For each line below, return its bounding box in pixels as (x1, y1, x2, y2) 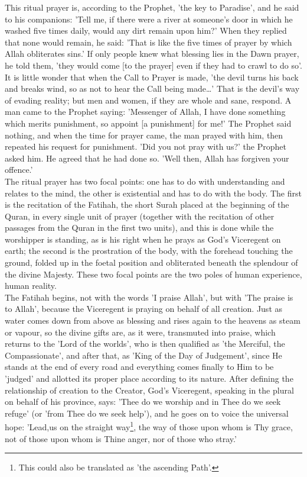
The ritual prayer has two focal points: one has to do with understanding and (5, 175, 285, 187)
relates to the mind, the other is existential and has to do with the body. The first (5, 186, 302, 199)
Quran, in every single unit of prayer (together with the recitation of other (5, 210, 275, 222)
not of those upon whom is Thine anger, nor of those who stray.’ (5, 432, 237, 444)
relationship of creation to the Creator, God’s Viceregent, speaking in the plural (5, 383, 294, 396)
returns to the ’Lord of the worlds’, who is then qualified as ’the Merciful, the (5, 337, 285, 350)
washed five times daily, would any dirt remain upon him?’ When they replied (5, 24, 287, 37)
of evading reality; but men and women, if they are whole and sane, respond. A (5, 94, 292, 106)
